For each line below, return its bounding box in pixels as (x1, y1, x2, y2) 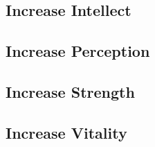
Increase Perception (6, 40, 150, 62)
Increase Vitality (6, 121, 127, 143)
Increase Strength (6, 80, 135, 102)
